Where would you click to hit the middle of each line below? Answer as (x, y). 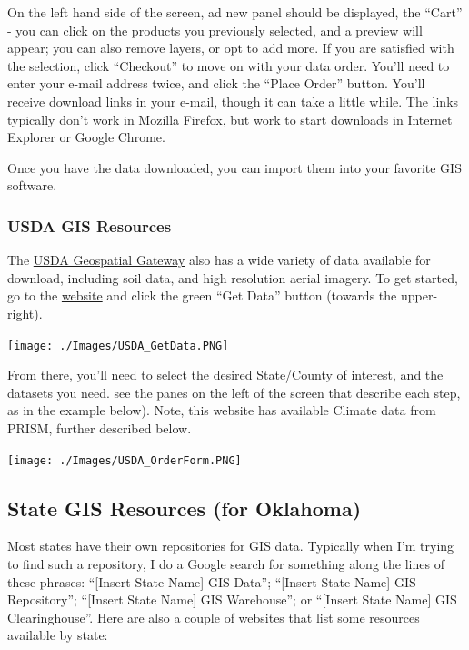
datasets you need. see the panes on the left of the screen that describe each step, (234, 392)
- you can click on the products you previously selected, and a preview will (215, 30)
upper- (419, 295)
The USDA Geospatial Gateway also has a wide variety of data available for (219, 260)
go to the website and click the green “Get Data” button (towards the (202, 295)
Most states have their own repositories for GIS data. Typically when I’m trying (231, 546)
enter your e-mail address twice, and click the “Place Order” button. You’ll (216, 83)
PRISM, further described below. (100, 427)
